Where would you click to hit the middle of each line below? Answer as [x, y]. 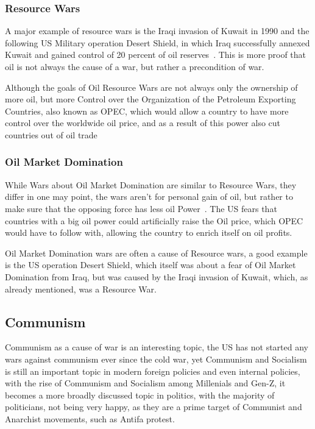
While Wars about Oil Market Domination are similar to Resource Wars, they [151, 184]
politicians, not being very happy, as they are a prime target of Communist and [154, 407]
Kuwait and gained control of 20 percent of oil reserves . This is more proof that [156, 55]
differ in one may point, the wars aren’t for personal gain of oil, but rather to [149, 197]
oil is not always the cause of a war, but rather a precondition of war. [135, 66]
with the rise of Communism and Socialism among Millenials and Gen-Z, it [145, 383]
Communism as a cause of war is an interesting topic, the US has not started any [157, 347]
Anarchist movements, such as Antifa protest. [90, 418]
